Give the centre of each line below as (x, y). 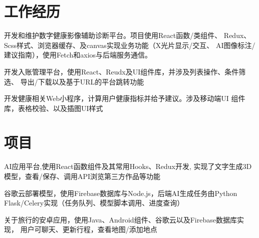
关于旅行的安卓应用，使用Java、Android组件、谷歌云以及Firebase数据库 (120, 219)
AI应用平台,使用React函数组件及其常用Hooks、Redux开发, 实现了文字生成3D (128, 166)
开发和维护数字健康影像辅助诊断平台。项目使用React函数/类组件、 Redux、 (127, 35)
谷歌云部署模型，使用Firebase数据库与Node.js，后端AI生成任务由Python (121, 193)
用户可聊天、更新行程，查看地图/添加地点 (89, 229)
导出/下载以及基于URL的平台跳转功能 (82, 81)
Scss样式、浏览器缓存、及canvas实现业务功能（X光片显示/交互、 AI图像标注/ (130, 45)
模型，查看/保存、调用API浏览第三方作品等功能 (82, 176)
